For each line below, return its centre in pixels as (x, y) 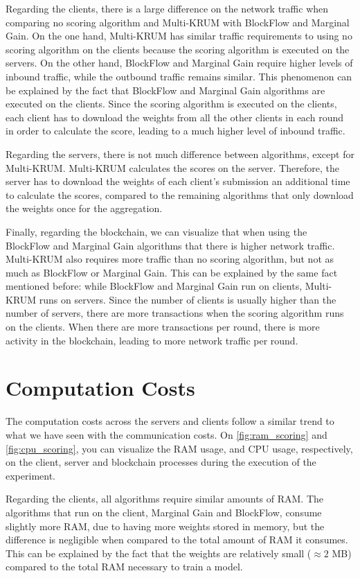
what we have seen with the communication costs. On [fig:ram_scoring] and (166, 434)
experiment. (30, 475)
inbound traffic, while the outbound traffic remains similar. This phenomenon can (179, 76)
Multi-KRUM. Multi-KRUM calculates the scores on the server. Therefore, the (172, 167)
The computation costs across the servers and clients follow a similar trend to (170, 421)
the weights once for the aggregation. (84, 208)
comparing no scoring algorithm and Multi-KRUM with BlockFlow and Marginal (178, 22)
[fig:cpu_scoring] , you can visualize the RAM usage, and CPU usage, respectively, (179, 448)
